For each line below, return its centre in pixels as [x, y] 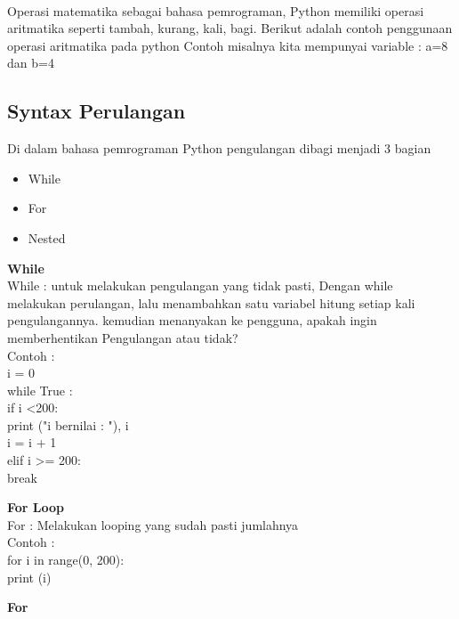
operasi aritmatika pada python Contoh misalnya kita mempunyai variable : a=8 [228, 45]
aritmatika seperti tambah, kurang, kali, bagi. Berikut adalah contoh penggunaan [230, 28]
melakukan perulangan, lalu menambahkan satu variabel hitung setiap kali [211, 302]
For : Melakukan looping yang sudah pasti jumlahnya [153, 524]
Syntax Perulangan [97, 111]
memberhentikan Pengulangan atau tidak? [123, 337]
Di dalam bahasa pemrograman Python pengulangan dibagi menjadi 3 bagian [219, 148]
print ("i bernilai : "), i [68, 424]
